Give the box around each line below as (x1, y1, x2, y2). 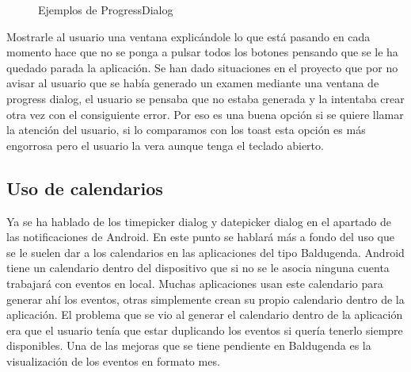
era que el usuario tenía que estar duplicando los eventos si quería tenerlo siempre (6, 321, 403, 338)
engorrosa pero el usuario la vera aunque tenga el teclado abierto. (6, 136, 324, 153)
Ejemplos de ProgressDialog (38, 2, 173, 17)
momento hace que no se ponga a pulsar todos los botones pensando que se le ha (6, 44, 398, 60)
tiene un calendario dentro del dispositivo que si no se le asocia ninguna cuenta (6, 259, 390, 276)
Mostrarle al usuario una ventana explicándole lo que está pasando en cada (6, 28, 371, 44)
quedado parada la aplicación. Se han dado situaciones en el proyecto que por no (6, 59, 398, 75)
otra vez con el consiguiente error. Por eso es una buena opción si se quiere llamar (6, 105, 404, 122)
